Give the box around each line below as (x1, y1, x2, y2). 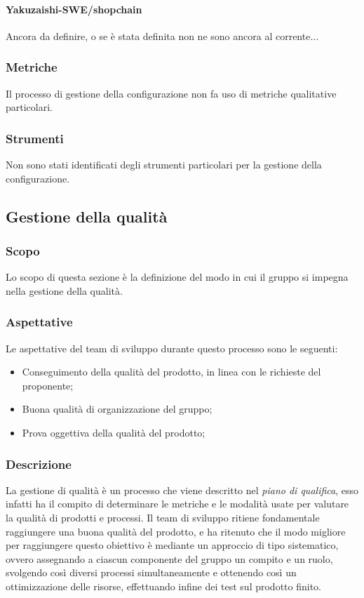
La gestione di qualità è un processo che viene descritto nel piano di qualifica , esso (6, 482, 358, 497)
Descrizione (6, 455, 72, 472)
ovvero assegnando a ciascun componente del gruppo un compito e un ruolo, (6, 551, 333, 566)
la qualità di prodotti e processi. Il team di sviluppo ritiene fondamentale (6, 510, 320, 524)
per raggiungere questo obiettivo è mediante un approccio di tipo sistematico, (6, 538, 339, 552)
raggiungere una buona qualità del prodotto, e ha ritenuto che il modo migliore (6, 524, 346, 538)
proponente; (22, 378, 74, 392)
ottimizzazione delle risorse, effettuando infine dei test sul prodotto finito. (6, 578, 321, 593)
